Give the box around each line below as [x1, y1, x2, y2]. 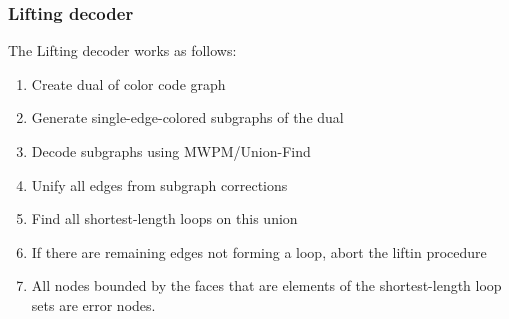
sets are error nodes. [31, 294, 156, 315]
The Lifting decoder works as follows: [8, 40, 237, 61]
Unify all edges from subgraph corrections [31, 174, 288, 195]
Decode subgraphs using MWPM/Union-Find [31, 141, 311, 161]
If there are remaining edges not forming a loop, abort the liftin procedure [31, 241, 487, 262]
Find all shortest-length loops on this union [31, 208, 298, 229]
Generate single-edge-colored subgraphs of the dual [31, 107, 344, 128]
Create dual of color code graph [31, 73, 226, 94]
